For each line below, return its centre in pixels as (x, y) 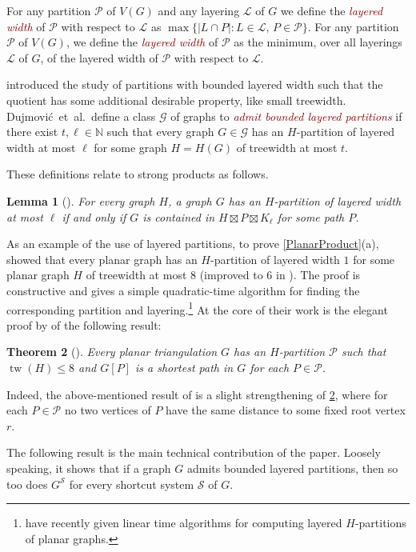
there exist (32, 132)
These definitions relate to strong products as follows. (138, 174)
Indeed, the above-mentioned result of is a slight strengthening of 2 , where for (197, 394)
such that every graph (160, 132)
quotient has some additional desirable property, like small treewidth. (176, 100)
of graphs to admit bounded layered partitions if (286, 116)
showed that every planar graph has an (102, 259)
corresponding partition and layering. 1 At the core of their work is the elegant (197, 308)
